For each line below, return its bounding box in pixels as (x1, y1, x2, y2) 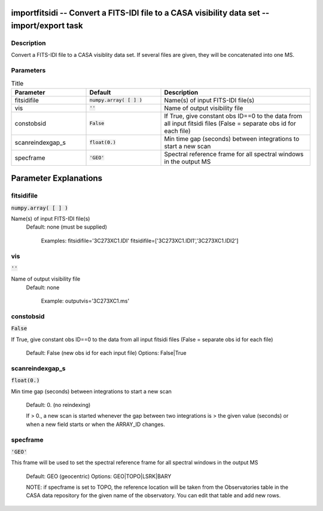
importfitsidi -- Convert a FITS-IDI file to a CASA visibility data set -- (11, 8, 270, 18)
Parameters (11, 66, 46, 75)
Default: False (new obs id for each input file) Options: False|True (26, 349, 187, 357)
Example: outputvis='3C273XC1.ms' (41, 297, 130, 305)
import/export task (11, 21, 83, 31)
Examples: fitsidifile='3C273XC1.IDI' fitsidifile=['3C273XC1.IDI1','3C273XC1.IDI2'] (41, 237, 239, 244)
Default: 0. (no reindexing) (26, 401, 91, 408)
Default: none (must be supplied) (26, 223, 108, 230)
